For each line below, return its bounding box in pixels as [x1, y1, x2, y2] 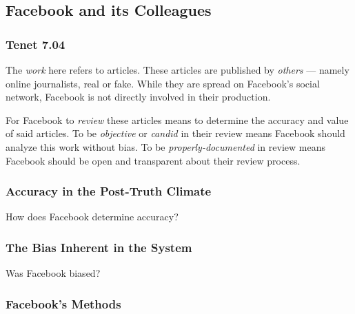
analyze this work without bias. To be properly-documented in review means [6, 139, 325, 154]
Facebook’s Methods [6, 295, 121, 312]
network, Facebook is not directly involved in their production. [6, 90, 271, 104]
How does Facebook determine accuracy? [6, 209, 179, 224]
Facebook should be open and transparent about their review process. [6, 153, 301, 167]
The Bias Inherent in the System [6, 238, 192, 255]
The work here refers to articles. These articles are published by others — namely [6, 63, 349, 76]
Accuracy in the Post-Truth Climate [6, 182, 212, 200]
